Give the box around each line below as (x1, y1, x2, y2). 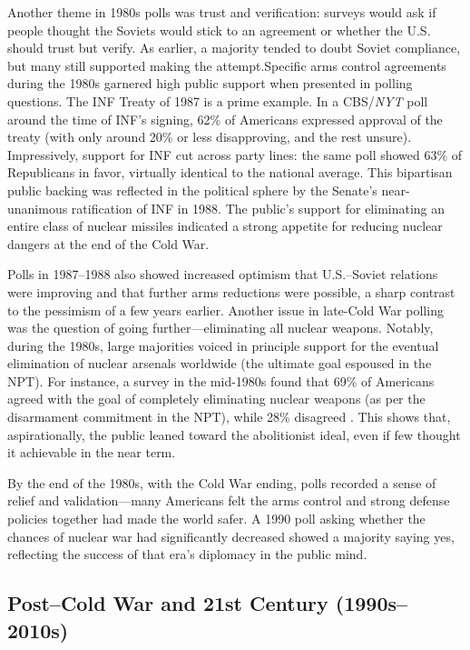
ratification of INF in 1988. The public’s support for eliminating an (71, 198, 446, 217)
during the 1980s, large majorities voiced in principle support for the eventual (7, 335, 439, 355)
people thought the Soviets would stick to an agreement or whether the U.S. (7, 20, 431, 39)
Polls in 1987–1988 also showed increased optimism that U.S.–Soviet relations (7, 265, 438, 284)
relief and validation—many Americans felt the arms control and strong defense (7, 491, 450, 510)
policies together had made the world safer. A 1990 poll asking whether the (7, 509, 426, 528)
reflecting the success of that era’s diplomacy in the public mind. (7, 545, 367, 564)
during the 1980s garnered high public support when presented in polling (7, 74, 413, 93)
